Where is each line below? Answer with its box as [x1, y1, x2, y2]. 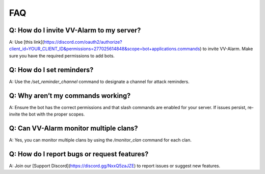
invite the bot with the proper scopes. [9, 111, 85, 117]
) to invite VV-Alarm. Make [199, 46, 253, 52]
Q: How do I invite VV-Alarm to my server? [9, 26, 141, 34]
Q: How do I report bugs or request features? [9, 150, 149, 158]
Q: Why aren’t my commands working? [9, 91, 131, 100]
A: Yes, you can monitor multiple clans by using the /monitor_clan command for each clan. [9, 137, 192, 143]
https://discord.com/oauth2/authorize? [44, 39, 122, 45]
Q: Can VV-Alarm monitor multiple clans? [9, 124, 138, 132]
